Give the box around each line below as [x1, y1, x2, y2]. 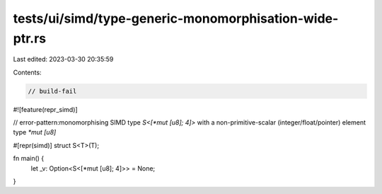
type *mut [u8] [13, 128, 57, 137]
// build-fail [28, 87, 77, 95]
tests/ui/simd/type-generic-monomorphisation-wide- [13, 11, 339, 26]
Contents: [13, 68, 42, 76]
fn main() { [13, 154, 45, 163]
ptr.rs [13, 30, 46, 46]
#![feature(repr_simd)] [13, 105, 78, 113]
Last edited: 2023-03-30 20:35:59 [13, 55, 114, 64]
